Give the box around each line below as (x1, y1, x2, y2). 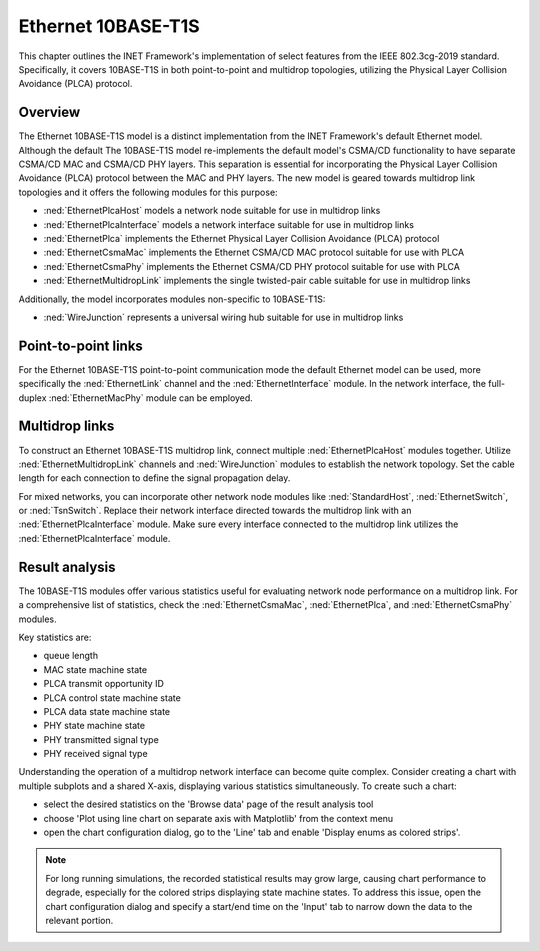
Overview (18, 104, 81, 121)
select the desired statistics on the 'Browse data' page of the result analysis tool (43, 798, 374, 810)
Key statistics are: (18, 631, 92, 643)
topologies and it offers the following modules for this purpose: (18, 186, 279, 198)
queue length (43, 650, 99, 662)
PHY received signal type (43, 748, 149, 760)
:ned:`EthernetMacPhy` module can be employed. (48, 391, 254, 404)
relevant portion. (45, 914, 114, 926)
